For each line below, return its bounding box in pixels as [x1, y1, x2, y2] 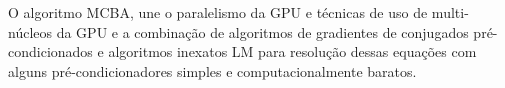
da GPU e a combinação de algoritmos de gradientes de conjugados [56, 21, 469, 42]
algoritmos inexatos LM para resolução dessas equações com [108, 41, 477, 62]
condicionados [8, 41, 93, 62]
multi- [431, 2, 469, 22]
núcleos [8, 21, 53, 42]
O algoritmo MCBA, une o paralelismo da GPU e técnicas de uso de [8, 2, 428, 22]
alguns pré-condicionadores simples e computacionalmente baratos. [8, 60, 417, 81]
